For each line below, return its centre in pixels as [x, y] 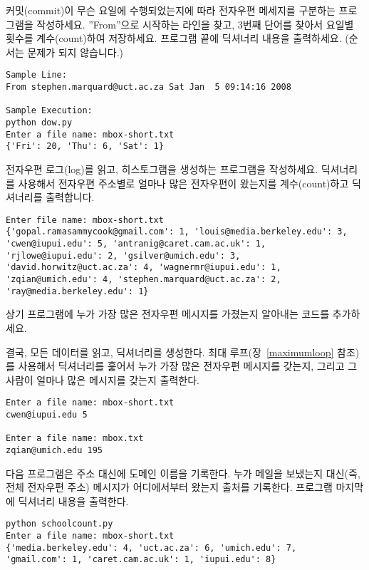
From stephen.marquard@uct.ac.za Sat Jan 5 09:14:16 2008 [149, 87]
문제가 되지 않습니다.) [76, 52]
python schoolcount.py [59, 524]
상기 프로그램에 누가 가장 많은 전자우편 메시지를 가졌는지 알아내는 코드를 [168, 314]
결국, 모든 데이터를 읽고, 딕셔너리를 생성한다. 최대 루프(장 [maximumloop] [170, 352]
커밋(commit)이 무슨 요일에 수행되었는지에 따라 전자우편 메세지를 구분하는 [171, 10]
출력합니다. [70, 197]
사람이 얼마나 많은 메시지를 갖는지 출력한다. [103, 379]
